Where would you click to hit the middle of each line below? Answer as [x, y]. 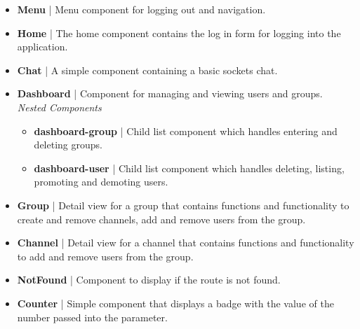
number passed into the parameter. [92, 317]
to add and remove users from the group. [105, 256]
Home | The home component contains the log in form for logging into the [179, 33]
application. [42, 47]
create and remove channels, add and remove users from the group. [161, 219]
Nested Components [59, 107]
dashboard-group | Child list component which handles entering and [186, 131]
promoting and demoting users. [101, 182]
